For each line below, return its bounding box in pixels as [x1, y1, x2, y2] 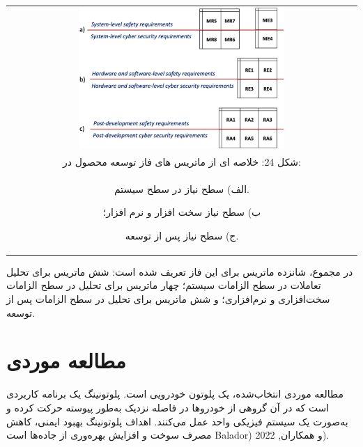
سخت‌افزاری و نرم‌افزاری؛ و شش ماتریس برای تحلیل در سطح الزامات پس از [6, 292, 330, 306]
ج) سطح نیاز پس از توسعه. [125, 228, 239, 242]
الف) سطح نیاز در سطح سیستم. [114, 181, 249, 196]
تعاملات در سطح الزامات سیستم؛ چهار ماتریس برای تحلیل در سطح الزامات [6, 278, 321, 292]
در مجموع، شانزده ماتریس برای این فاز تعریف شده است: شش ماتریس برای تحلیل [6, 264, 353, 279]
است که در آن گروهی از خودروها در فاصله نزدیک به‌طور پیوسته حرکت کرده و [6, 400, 330, 414]
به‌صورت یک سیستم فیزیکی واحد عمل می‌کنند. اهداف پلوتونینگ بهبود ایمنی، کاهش [6, 414, 348, 428]
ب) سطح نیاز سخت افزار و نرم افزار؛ [102, 205, 261, 219]
